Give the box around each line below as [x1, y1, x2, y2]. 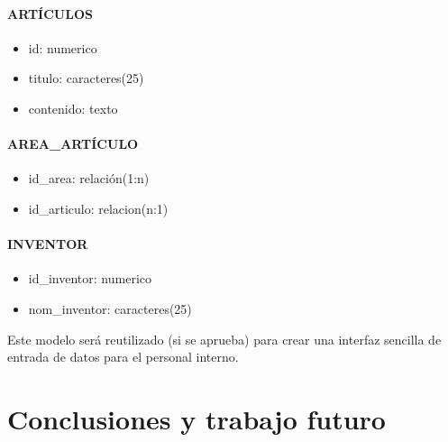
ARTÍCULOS [7, 4, 93, 23]
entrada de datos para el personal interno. [7, 347, 239, 366]
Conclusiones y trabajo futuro [7, 400, 386, 437]
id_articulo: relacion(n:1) [28, 198, 169, 217]
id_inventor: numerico [28, 269, 152, 288]
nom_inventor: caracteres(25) [28, 299, 192, 318]
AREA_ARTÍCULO [7, 134, 139, 153]
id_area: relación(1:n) [28, 169, 150, 188]
